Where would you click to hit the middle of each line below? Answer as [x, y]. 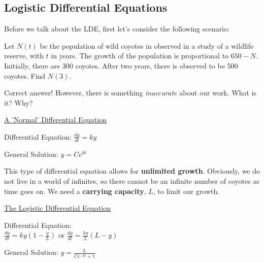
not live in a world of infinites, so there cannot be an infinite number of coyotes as [132, 180]
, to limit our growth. [186, 191]
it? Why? [19, 102]
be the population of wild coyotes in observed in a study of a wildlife [147, 45]
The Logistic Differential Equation [57, 208]
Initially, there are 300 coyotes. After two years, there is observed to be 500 [121, 65]
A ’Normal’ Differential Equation [55, 120]
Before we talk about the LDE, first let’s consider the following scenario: [117, 29]
